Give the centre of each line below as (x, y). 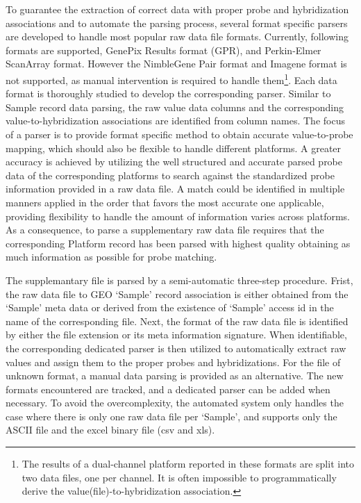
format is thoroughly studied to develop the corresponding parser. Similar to (168, 93)
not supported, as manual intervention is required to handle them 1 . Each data (171, 79)
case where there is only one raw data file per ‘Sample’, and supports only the (171, 416)
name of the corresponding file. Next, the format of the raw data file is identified (177, 321)
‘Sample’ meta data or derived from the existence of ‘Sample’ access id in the (170, 307)
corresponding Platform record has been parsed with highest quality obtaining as (178, 243)
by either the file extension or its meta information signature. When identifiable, (176, 335)
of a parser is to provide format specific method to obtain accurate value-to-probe (179, 134)
